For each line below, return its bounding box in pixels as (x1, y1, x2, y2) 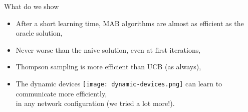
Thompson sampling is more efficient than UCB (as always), (16, 61, 201, 72)
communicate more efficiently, (16, 88, 107, 98)
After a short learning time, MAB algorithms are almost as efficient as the (16, 18, 244, 28)
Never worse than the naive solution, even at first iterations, (16, 44, 201, 55)
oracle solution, (16, 28, 63, 38)
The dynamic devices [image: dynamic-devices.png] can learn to (16, 78, 222, 88)
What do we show (4, 1, 59, 11)
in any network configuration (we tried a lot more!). (16, 98, 175, 108)
